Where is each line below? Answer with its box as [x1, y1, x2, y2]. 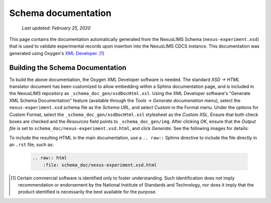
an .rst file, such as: [9, 141, 54, 147]
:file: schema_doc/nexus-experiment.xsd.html [43, 162, 157, 167]
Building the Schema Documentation [9, 63, 126, 72]
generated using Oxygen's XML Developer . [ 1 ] [9, 50, 105, 56]
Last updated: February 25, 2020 [22, 25, 91, 31]
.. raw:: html [32, 155, 67, 161]
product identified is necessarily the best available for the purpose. [18, 189, 157, 195]
